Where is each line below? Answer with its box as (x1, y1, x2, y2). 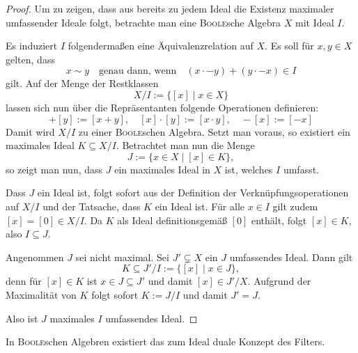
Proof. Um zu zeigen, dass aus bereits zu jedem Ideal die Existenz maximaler (6, 1, 334, 15)
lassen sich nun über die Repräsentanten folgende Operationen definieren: (6, 100, 319, 114)
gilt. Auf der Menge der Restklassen (6, 76, 159, 91)
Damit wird (6, 124, 55, 139)
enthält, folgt (251, 212, 307, 227)
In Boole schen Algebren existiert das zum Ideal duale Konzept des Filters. (6, 334, 325, 349)
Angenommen (6, 249, 64, 264)
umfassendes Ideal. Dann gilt (229, 249, 353, 264)
